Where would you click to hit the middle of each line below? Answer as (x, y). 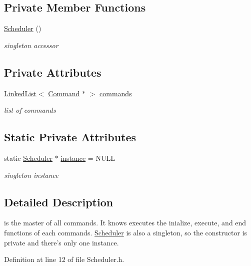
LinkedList (20, 93)
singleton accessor (31, 45)
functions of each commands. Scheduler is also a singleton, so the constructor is (126, 232)
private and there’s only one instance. (61, 242)
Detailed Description (59, 202)
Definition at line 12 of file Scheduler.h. (64, 259)
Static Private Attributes (70, 137)
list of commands (30, 110)
